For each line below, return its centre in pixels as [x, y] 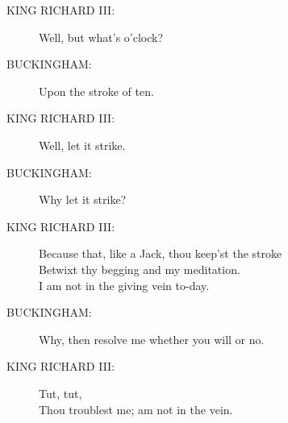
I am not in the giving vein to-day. [124, 285]
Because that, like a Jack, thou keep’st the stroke [161, 253]
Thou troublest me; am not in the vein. [136, 409]
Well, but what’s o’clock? [101, 37]
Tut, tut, [61, 393]
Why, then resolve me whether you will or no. [152, 339]
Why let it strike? [83, 199]
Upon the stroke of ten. [96, 91]
